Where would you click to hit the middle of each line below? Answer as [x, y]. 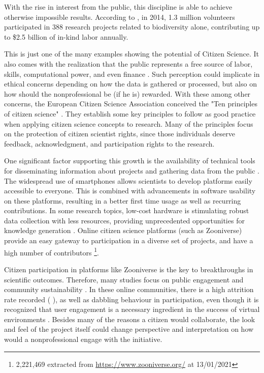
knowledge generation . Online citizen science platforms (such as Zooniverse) [123, 230]
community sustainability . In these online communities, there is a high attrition [129, 289]
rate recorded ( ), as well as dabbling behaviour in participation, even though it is [131, 299]
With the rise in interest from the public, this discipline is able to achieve [118, 7]
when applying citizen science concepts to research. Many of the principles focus [129, 123]
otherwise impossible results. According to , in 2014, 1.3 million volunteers [120, 17]
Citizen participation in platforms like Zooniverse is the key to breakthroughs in [129, 269]
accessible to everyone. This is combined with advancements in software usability [130, 191]
